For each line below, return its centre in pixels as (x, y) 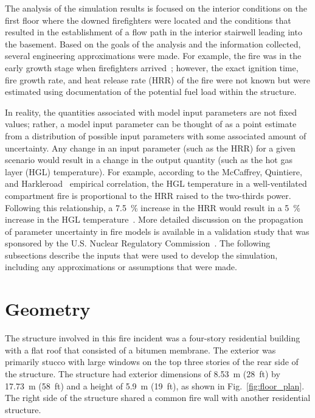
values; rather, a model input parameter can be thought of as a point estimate (151, 124)
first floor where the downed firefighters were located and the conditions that (148, 20)
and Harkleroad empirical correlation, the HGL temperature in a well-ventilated (156, 183)
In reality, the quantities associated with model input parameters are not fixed (151, 112)
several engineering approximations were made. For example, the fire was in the (153, 56)
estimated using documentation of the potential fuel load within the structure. (151, 92)
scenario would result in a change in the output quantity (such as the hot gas (149, 160)
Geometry (48, 309)
